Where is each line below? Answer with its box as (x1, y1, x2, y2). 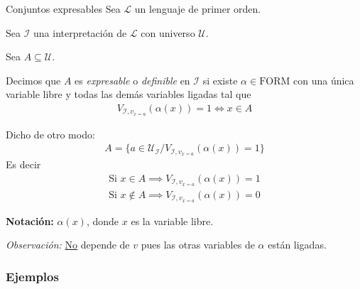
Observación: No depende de (6, 237, 130, 252)
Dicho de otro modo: (6, 126, 95, 141)
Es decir (6, 157, 41, 172)
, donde (86, 213, 119, 228)
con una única (293, 72, 354, 87)
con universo (141, 25, 195, 40)
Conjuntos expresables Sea (6, 1, 121, 16)
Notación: (6, 213, 54, 228)
